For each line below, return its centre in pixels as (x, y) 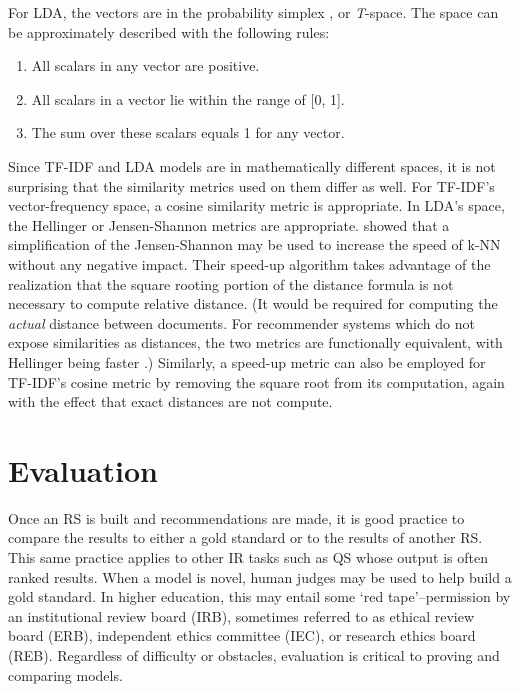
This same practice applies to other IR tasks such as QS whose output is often (248, 557)
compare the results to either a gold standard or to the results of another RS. (245, 537)
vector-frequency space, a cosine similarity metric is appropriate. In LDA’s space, (256, 205)
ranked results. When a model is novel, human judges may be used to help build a (260, 576)
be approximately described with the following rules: (169, 31)
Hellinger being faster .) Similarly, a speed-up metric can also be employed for (247, 361)
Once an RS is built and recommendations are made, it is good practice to (236, 517)
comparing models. (65, 674)
